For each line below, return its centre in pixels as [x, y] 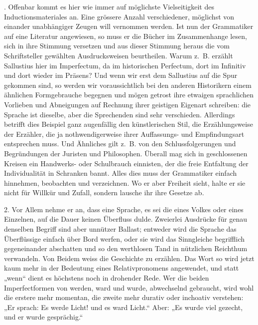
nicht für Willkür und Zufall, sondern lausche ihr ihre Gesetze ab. [104, 192]
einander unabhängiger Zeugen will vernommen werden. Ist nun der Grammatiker [129, 26]
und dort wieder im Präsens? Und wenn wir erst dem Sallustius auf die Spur [121, 75]
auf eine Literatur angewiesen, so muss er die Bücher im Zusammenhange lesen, [126, 36]
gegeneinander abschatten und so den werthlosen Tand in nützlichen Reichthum [126, 248]
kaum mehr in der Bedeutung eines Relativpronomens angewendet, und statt [122, 268]
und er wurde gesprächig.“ [44, 317]
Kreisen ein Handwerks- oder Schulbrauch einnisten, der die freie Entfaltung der [126, 163]
